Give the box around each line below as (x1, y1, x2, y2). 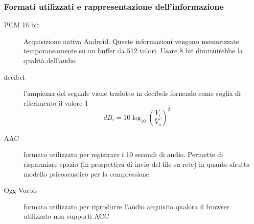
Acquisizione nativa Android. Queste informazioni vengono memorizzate (23, 36, 239, 46)
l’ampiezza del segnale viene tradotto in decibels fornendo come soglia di (23, 88, 241, 98)
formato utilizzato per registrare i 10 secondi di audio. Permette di (23, 149, 223, 159)
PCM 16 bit (4, 20, 40, 30)
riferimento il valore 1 (23, 97, 88, 108)
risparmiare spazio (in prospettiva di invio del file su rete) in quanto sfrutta (23, 159, 250, 169)
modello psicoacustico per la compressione (23, 168, 150, 179)
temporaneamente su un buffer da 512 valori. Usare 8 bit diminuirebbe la (23, 45, 243, 56)
